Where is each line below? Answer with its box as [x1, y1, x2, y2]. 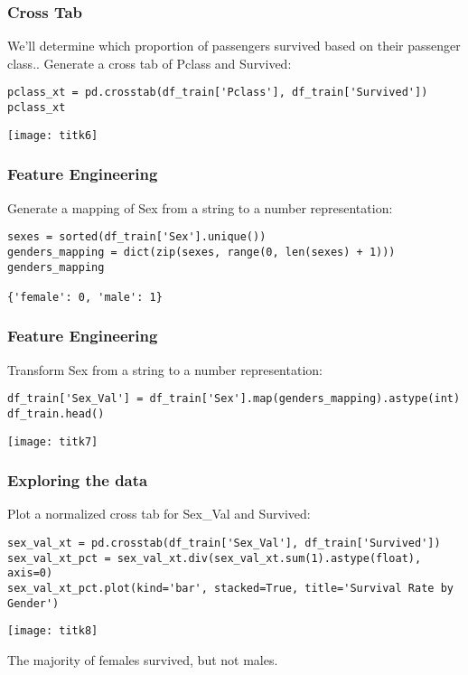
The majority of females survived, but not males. [7, 651, 278, 669]
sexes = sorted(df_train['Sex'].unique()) [7, 230, 267, 244]
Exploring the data [7, 469, 148, 492]
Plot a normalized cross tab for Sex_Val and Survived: [7, 504, 311, 523]
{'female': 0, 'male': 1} [7, 290, 163, 304]
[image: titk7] [7, 435, 98, 448]
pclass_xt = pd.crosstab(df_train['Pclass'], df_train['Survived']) [7, 86, 428, 99]
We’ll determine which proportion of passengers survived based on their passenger [7, 36, 461, 55]
